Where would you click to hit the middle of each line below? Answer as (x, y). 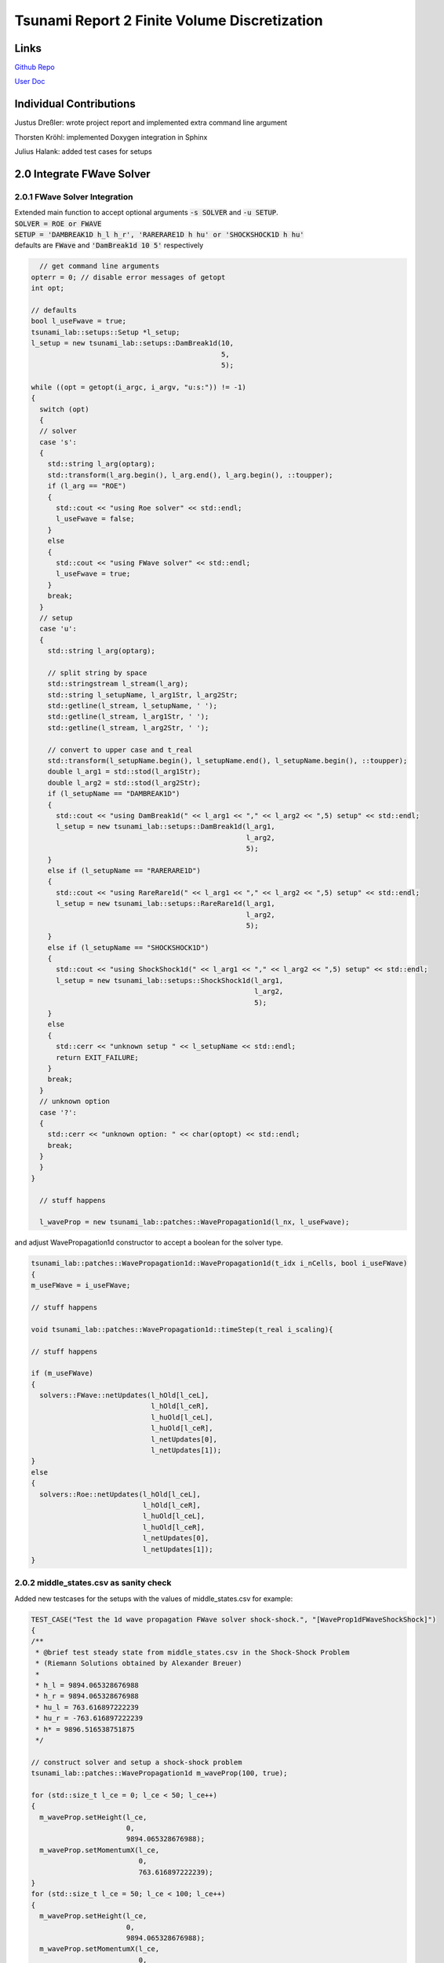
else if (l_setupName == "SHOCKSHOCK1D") (128, 947)
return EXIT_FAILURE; (97, 1057)
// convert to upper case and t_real (120, 749)
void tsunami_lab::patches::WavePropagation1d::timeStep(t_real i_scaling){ (182, 1329)
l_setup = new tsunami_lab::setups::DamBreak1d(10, (133, 343)
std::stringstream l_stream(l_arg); (118, 684)
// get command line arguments (100, 266)
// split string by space (97, 673)
